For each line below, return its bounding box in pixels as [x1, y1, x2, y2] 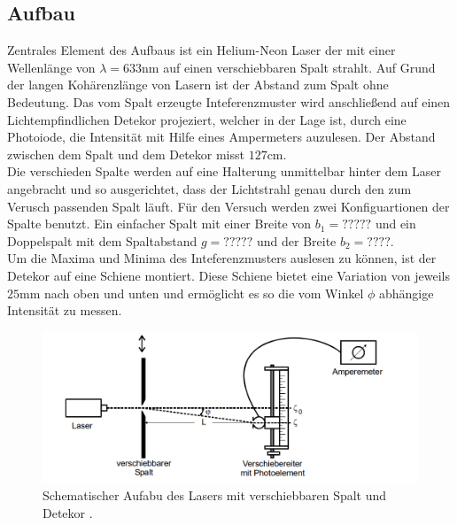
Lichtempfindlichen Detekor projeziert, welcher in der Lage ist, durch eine [7, 110, 407, 128]
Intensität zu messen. [7, 301, 122, 320]
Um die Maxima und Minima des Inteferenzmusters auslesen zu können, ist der [7, 249, 437, 267]
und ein [375, 214, 416, 233]
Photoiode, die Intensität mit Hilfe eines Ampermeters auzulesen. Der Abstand [7, 127, 436, 146]
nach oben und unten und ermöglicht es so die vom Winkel [43, 283, 364, 302]
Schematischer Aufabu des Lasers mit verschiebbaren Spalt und [43, 485, 387, 504]
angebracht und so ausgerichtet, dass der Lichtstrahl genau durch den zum [7, 179, 412, 197]
